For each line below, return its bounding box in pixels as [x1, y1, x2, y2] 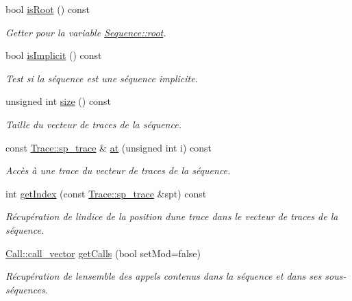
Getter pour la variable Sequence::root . [5, 25, 166, 39]
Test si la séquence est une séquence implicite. [5, 71, 198, 85]
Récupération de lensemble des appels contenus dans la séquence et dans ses [5, 269, 322, 283]
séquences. [5, 282, 48, 296]
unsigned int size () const [5, 94, 111, 108]
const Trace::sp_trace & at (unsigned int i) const [5, 140, 212, 154]
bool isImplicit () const [5, 48, 102, 62]
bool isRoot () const [5, 2, 90, 16]
